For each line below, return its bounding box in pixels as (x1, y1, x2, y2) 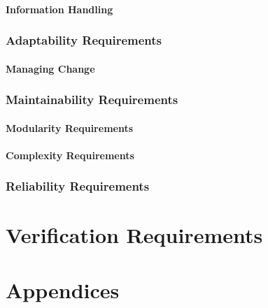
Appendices (6, 275, 120, 304)
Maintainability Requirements (6, 91, 178, 108)
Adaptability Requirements (6, 31, 162, 49)
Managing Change (6, 61, 95, 75)
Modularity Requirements (6, 120, 134, 135)
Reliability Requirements (6, 177, 150, 195)
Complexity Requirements (6, 147, 134, 162)
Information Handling (6, 1, 113, 16)
